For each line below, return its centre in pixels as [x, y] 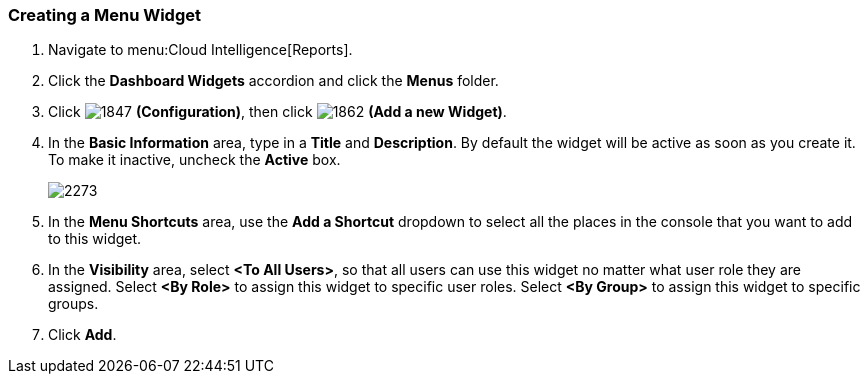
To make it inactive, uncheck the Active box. [194, 160]
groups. [73, 304]
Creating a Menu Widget [104, 15]
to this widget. [95, 239]
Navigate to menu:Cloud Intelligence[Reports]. [200, 50]
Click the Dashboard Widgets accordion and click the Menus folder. [273, 81]
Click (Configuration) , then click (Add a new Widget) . [277, 112]
